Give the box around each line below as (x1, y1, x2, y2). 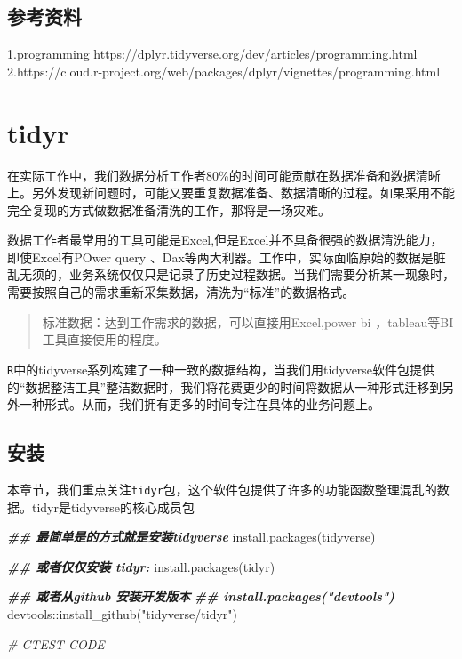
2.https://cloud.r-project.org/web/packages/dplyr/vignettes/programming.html (7, 61, 441, 80)
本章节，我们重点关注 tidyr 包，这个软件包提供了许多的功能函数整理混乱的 (7, 479, 437, 498)
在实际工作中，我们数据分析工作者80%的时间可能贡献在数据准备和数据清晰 (7, 165, 441, 184)
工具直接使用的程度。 (42, 330, 167, 349)
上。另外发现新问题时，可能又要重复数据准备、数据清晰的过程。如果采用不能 (7, 183, 455, 202)
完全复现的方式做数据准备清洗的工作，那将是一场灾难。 (7, 200, 331, 219)
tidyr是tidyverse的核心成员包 (31, 497, 195, 516)
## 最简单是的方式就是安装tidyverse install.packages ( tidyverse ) (7, 527, 376, 546)
